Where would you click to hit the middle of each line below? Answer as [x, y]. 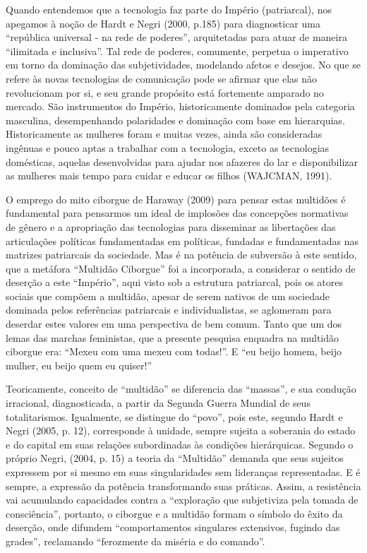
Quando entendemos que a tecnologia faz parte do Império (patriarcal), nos [169, 9]
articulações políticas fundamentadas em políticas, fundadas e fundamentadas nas [182, 240]
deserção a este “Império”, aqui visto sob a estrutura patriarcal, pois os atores [175, 282]
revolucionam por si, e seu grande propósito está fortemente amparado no [165, 92]
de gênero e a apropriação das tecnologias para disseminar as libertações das [171, 226]
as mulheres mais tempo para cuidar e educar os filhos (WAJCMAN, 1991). [169, 176]
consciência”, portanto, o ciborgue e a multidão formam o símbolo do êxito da [174, 513]
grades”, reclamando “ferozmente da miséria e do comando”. [136, 541]
